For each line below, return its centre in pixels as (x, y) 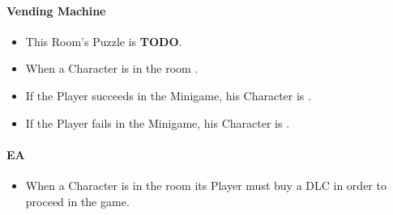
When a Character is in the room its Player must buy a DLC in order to (206, 185)
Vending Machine (56, 10)
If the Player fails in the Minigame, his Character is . (158, 122)
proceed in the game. (77, 201)
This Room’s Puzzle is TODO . (104, 41)
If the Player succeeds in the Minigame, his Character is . (168, 95)
